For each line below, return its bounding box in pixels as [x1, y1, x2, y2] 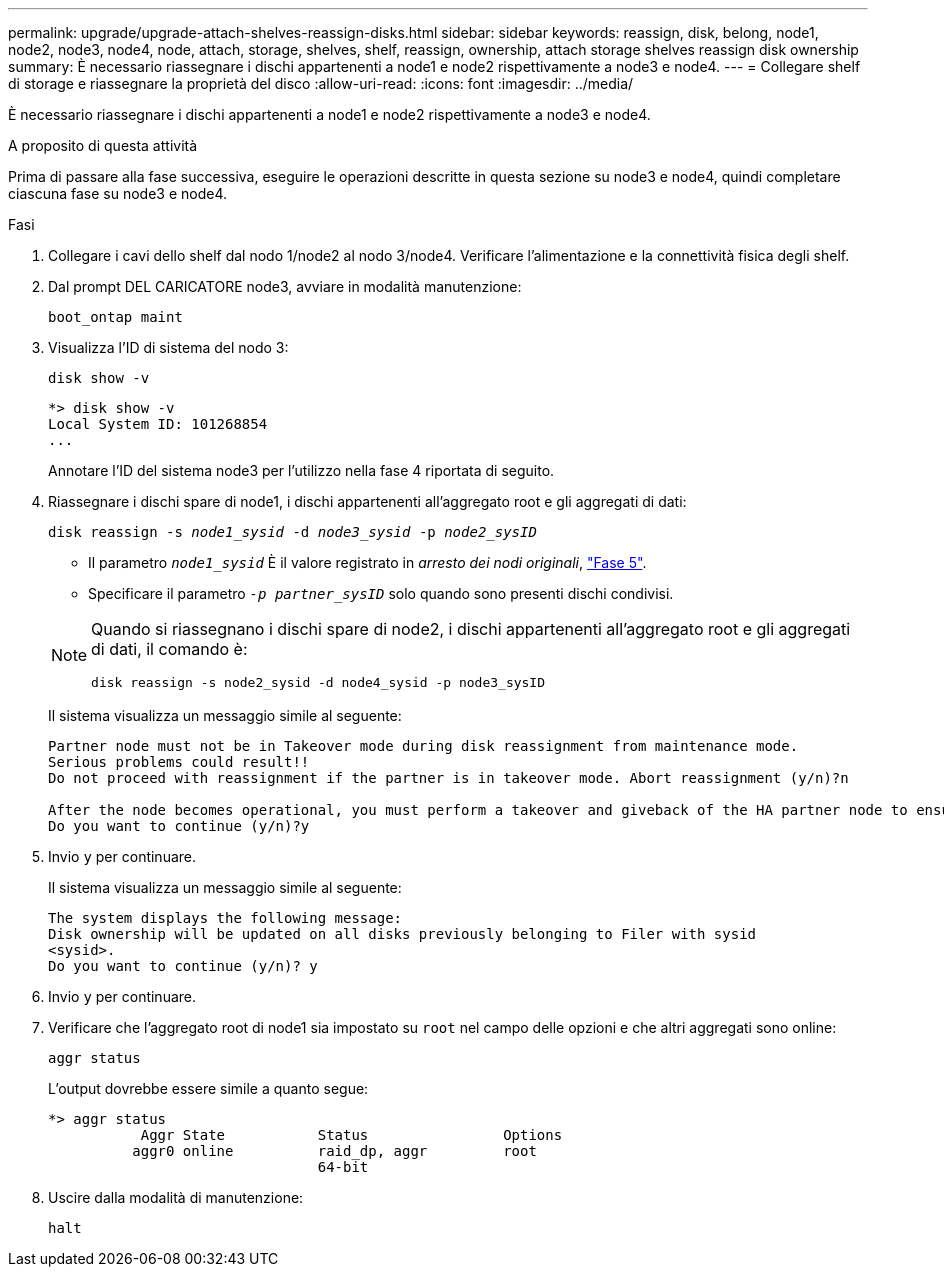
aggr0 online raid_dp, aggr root [132, 1143, 537, 1159]
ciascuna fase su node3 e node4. [8, 185, 227, 202]
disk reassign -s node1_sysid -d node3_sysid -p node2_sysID [48, 524, 537, 540]
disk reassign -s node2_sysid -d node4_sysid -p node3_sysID [91, 675, 546, 690]
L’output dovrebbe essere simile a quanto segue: [48, 1080, 369, 1097]
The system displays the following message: [48, 910, 403, 926]
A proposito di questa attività [8, 137, 198, 154]
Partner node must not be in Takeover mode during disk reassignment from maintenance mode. [48, 738, 799, 754]
